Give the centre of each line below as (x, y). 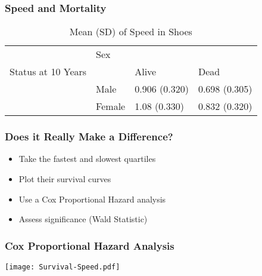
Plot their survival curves (65, 179)
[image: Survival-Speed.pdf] (63, 267)
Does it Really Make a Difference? (89, 137)
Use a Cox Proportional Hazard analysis (92, 199)
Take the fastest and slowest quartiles (87, 159)
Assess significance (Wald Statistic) (83, 219)
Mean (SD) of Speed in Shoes (131, 32)
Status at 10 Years (48, 72)
